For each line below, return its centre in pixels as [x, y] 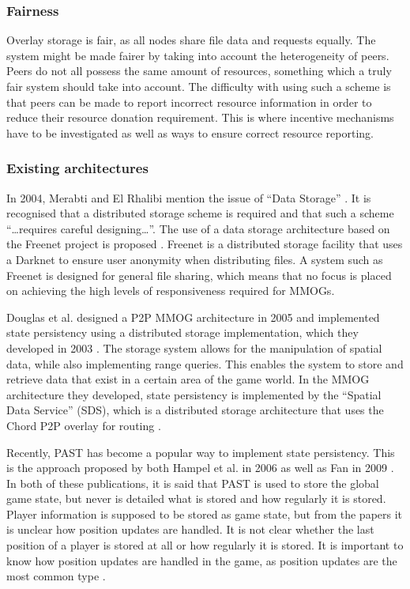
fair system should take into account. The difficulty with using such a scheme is [199, 86]
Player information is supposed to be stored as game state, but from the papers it [205, 513]
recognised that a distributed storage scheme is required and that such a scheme [200, 213]
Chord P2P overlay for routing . [84, 425]
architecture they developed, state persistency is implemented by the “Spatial [194, 394]
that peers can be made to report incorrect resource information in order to [189, 102]
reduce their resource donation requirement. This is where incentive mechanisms [200, 117]
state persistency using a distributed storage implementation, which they [182, 332]
